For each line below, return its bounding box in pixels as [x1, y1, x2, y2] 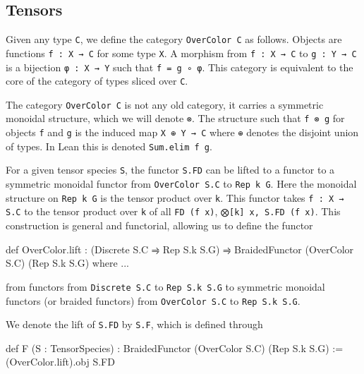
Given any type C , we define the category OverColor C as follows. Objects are [6, 32, 342, 47]
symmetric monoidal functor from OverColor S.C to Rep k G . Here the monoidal [6, 176, 357, 191]
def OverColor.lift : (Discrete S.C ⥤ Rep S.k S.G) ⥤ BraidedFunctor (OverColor [6, 241, 354, 256]
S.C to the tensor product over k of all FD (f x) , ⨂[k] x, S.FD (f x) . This [6, 204, 341, 219]
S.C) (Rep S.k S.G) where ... [6, 255, 129, 270]
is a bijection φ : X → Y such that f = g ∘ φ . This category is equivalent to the [6, 59, 353, 74]
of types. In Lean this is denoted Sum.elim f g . [6, 138, 212, 153]
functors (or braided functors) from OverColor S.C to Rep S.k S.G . [6, 293, 301, 308]
